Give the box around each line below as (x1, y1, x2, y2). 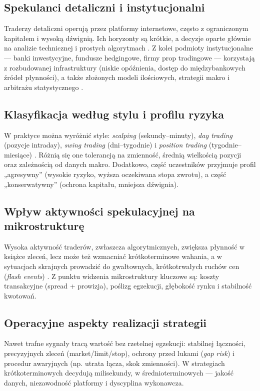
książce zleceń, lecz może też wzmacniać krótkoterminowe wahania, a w (4, 251, 222, 261)
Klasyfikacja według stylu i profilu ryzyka (4, 106, 224, 121)
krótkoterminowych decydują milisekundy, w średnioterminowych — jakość (4, 367, 233, 378)
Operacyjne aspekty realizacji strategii (4, 314, 207, 330)
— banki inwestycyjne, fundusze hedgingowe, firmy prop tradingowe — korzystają (4, 52, 255, 62)
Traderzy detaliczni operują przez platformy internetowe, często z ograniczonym (4, 23, 248, 33)
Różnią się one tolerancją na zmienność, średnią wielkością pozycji (38, 149, 241, 159)
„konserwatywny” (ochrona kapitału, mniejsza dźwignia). (4, 178, 179, 189)
